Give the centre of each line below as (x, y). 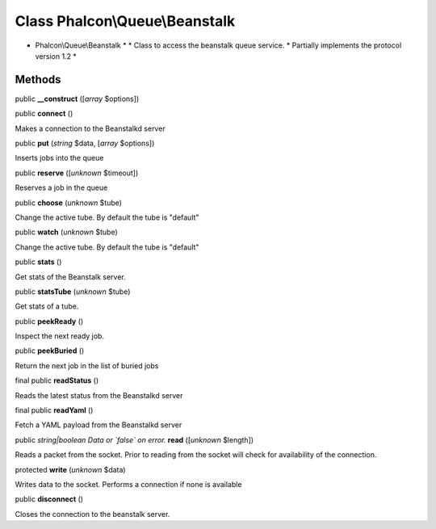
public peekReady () (49, 321)
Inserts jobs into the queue (59, 158)
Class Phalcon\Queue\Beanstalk (125, 21)
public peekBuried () (50, 351)
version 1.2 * (56, 56)
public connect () (44, 114)
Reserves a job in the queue (61, 188)
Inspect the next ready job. (60, 336)
